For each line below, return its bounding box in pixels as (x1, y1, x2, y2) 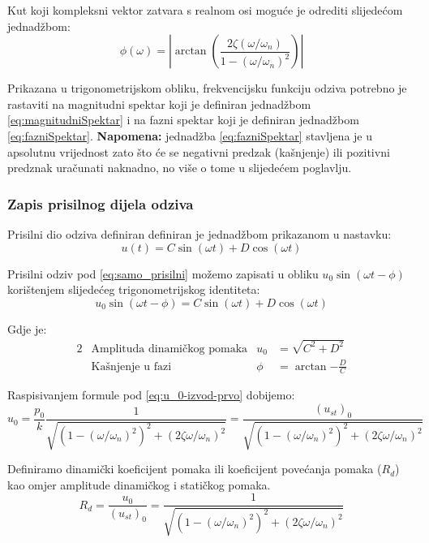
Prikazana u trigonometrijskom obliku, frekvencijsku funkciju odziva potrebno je (7, 80, 407, 97)
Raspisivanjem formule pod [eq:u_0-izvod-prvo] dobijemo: (7, 386, 295, 403)
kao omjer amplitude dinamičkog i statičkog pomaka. (7, 476, 271, 493)
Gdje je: (7, 320, 47, 337)
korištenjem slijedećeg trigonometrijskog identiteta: (7, 281, 260, 298)
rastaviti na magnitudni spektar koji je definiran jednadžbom (7, 95, 311, 112)
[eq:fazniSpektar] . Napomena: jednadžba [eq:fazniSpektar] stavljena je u (7, 127, 373, 144)
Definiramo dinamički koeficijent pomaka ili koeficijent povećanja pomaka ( (7, 460, 382, 477)
